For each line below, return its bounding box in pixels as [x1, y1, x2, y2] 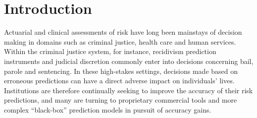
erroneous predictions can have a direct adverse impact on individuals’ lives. [4, 75, 235, 86]
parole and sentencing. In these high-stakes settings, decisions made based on [4, 65, 238, 76]
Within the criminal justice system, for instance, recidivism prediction [4, 46, 216, 57]
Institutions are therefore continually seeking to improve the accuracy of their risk [4, 85, 253, 95]
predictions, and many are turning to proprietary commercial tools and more [4, 95, 237, 105]
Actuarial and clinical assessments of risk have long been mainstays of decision [4, 27, 242, 37]
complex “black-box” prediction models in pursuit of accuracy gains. [4, 104, 211, 115]
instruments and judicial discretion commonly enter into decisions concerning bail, [4, 56, 254, 66]
